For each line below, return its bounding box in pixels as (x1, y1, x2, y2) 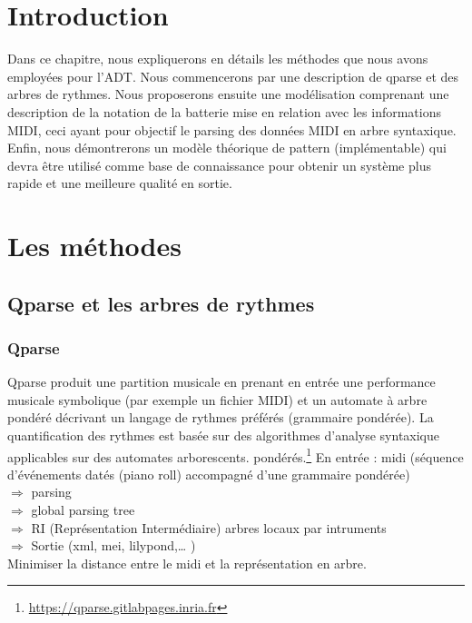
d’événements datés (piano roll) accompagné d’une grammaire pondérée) (7, 464, 410, 483)
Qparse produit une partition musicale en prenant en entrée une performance (7, 372, 436, 391)
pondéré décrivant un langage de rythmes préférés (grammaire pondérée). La (7, 408, 434, 427)
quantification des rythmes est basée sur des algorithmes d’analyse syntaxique (7, 426, 440, 445)
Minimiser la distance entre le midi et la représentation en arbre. (7, 553, 367, 572)
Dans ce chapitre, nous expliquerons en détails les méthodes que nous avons (7, 49, 428, 68)
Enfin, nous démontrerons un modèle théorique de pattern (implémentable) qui (7, 138, 447, 157)
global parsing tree (31, 500, 135, 519)
